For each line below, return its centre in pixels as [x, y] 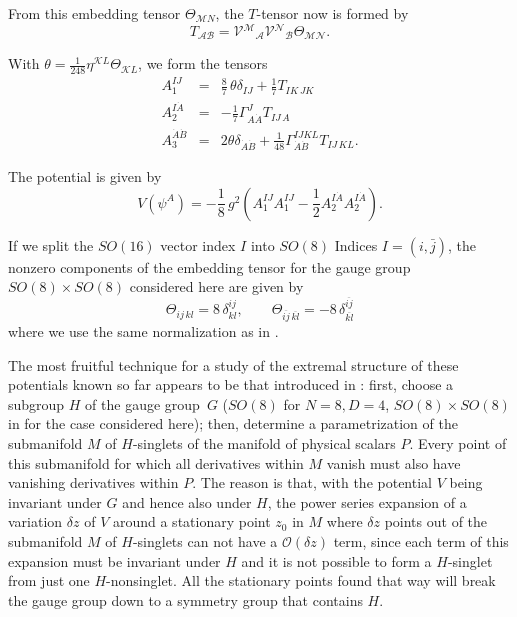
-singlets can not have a [205, 540]
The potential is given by [85, 176]
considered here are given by [216, 286]
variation [35, 521]
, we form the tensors [203, 63]
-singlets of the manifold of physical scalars [264, 442]
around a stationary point [191, 521]
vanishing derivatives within [93, 482]
